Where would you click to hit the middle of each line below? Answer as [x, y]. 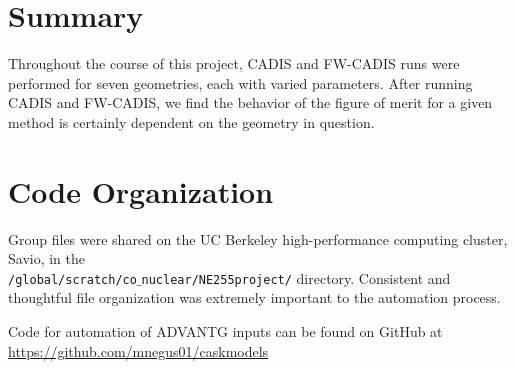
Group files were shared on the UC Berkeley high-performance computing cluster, [258, 238]
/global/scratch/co [72, 279]
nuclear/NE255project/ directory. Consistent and [296, 277]
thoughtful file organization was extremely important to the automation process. [254, 297]
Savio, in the [47, 258]
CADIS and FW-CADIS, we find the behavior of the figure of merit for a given [250, 102]
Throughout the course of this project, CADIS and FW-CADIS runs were [234, 63]
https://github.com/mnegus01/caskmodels [138, 350]
